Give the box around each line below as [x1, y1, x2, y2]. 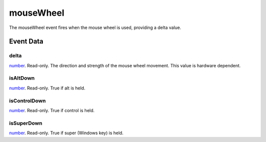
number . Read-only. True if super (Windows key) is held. [9, 130, 124, 136]
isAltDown [9, 75, 35, 82]
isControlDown [9, 97, 46, 104]
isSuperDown [9, 119, 43, 126]
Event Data [9, 37, 44, 46]
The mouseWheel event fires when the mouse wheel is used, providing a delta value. [9, 25, 182, 30]
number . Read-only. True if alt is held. [9, 85, 86, 91]
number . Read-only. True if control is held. [9, 107, 95, 113]
